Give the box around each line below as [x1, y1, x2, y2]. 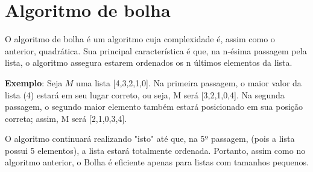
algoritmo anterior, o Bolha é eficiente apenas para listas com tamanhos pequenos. [5, 156, 309, 168]
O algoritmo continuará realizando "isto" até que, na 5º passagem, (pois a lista [5, 132, 295, 145]
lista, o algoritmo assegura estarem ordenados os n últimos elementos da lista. [5, 56, 292, 69]
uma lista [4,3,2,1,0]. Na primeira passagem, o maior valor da [76, 76, 302, 89]
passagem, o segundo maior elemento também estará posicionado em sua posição [5, 100, 303, 113]
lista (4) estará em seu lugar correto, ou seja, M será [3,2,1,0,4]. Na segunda [5, 88, 285, 101]
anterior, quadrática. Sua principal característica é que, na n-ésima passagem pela [5, 44, 307, 57]
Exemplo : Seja [5, 76, 63, 89]
